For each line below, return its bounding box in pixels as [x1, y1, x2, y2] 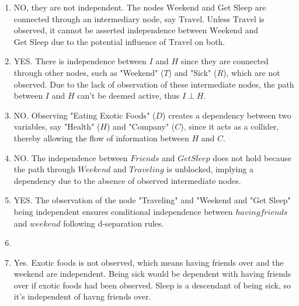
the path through [13, 163, 75, 175]
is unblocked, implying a [166, 163, 253, 175]
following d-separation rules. [63, 217, 164, 229]
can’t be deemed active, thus [77, 89, 180, 102]
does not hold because [213, 151, 292, 164]
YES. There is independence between [13, 55, 147, 67]
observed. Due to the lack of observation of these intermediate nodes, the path [13, 78, 294, 90]
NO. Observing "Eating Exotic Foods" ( [13, 109, 156, 121]
